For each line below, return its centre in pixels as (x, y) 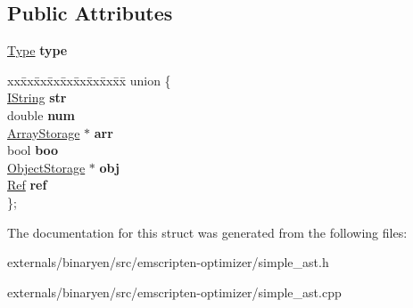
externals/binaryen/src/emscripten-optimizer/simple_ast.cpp (174, 292)
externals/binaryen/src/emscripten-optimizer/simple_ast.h (168, 262)
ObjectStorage (46, 167)
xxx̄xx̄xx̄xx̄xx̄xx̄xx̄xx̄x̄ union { (89, 80)
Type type (37, 50)
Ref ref (27, 185)
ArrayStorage (44, 132)
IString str (37, 97)
